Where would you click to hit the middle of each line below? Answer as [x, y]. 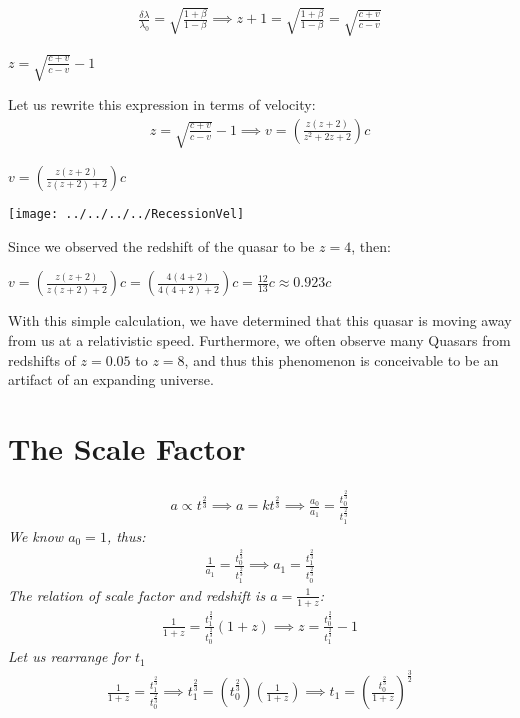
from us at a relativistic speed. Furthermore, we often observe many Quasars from [259, 340]
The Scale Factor [127, 448]
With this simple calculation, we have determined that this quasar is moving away [260, 320]
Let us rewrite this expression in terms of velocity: [162, 104]
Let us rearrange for [69, 656]
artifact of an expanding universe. [111, 379]
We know [36, 535]
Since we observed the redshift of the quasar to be [161, 245]
